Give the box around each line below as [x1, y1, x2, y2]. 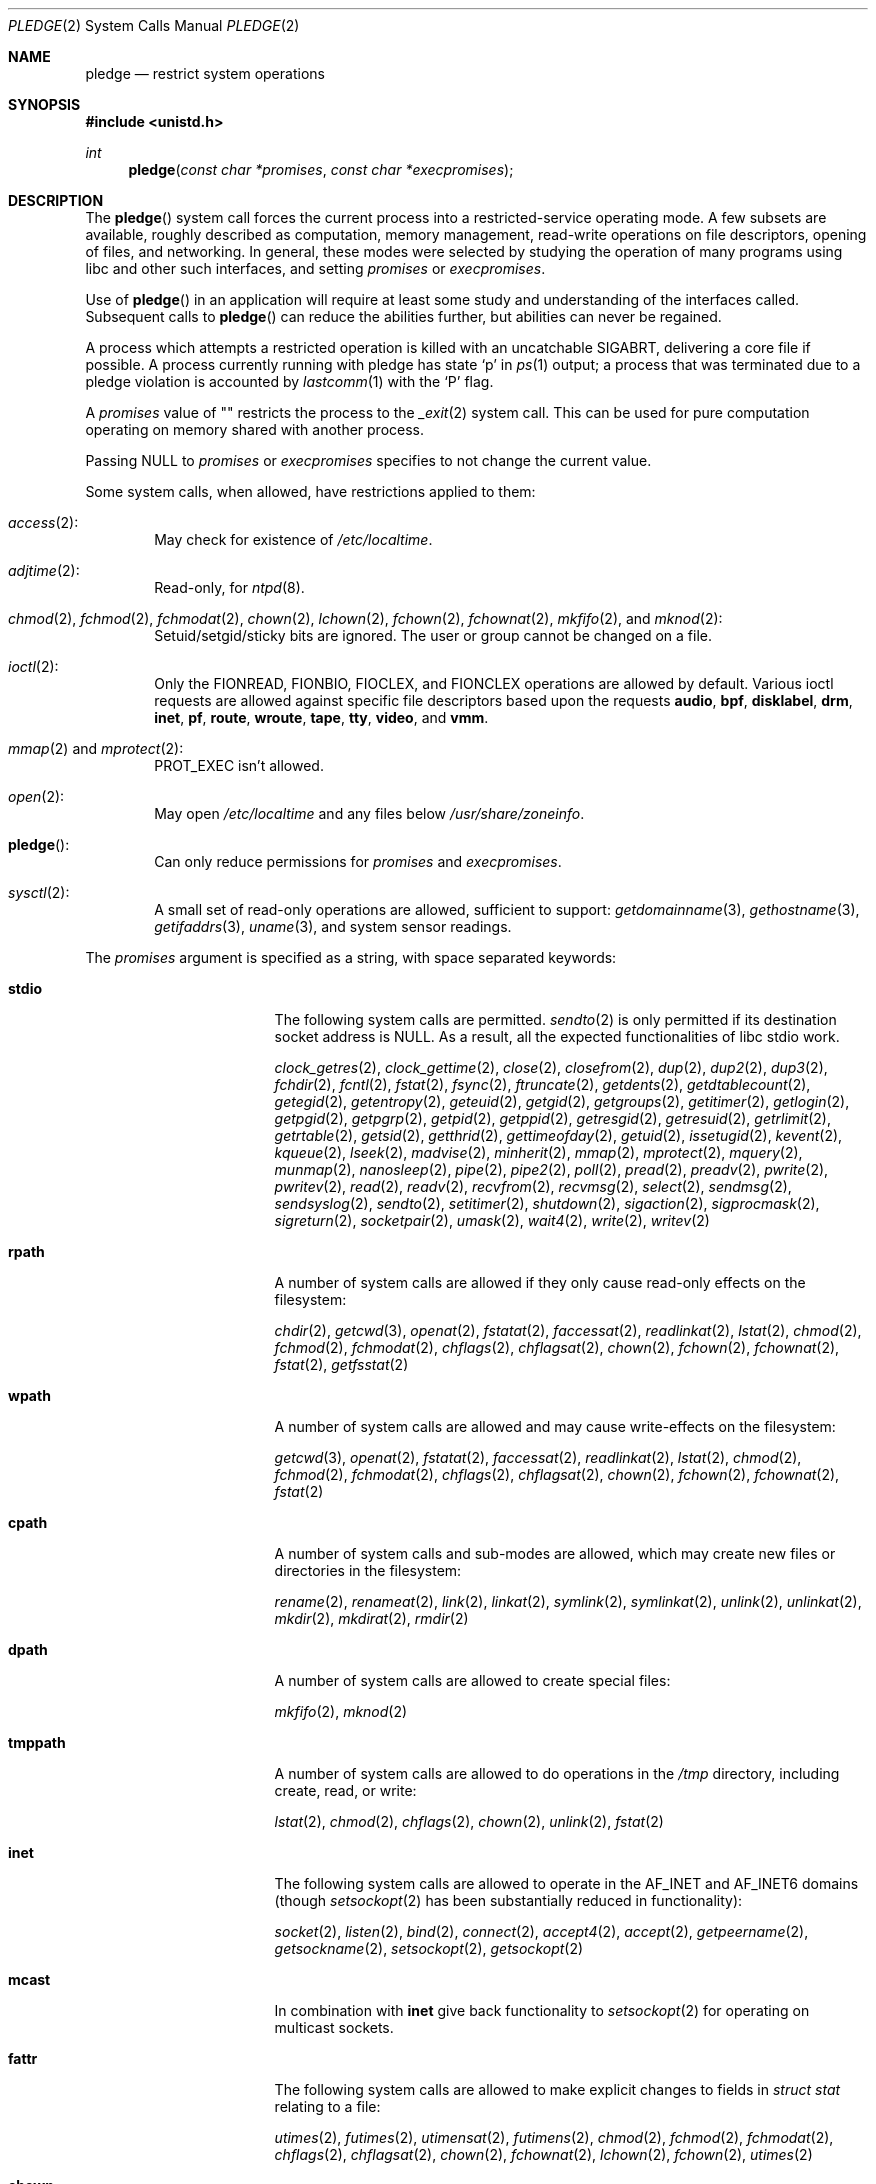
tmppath [8, 1734, 66, 1751]
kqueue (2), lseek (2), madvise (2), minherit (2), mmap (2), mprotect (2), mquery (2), [274, 1144, 803, 1161]
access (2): [8, 514, 79, 531]
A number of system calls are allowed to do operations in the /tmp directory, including [274, 1765, 840, 1782]
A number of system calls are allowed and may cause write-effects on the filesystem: [274, 1418, 836, 1435]
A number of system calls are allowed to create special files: [274, 1672, 671, 1689]
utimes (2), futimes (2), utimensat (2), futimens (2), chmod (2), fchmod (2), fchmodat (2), [274, 2129, 834, 2146]
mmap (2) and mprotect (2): [8, 740, 184, 757]
